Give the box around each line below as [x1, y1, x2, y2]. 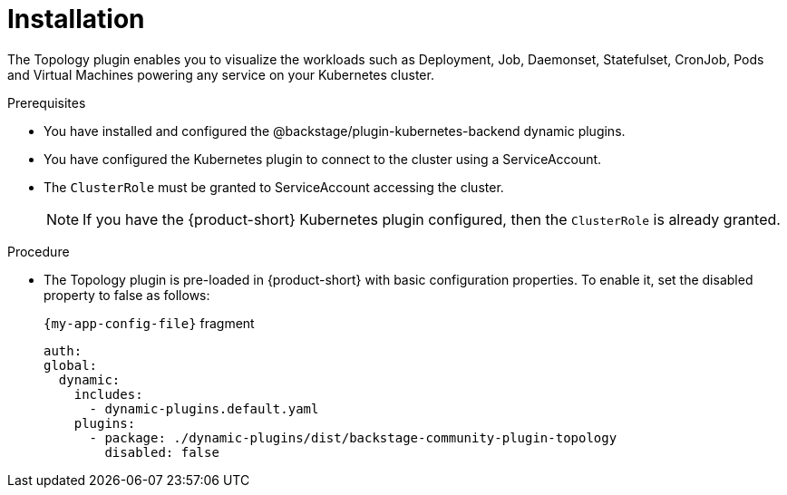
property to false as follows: [44, 286, 210, 303]
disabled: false [104, 444, 219, 460]
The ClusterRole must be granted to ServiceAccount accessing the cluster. [44, 179, 504, 195]
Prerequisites [7, 94, 86, 111]
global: [44, 357, 98, 373]
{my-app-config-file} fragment [44, 315, 255, 331]
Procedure [7, 243, 70, 259]
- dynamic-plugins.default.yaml [89, 401, 319, 416]
